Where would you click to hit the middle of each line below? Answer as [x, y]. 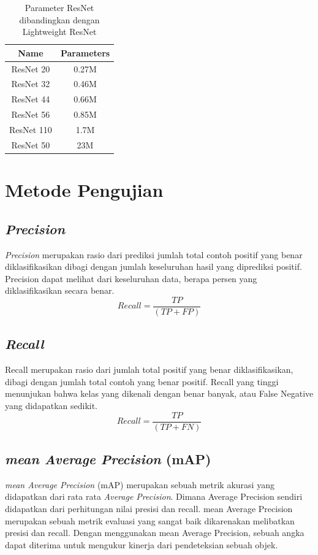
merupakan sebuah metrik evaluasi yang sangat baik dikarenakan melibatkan [150, 520]
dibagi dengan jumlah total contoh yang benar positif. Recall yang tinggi [142, 381]
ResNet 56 [31, 114]
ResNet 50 [31, 144]
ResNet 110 [31, 129]
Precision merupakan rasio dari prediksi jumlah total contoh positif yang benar [154, 254]
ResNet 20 [31, 68]
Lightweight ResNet [59, 32]
